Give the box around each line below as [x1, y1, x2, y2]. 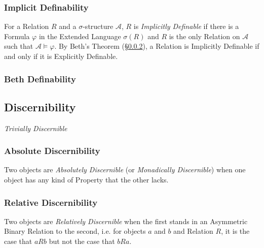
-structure [83, 21, 114, 32]
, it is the [221, 226, 250, 236]
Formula [4, 30, 30, 41]
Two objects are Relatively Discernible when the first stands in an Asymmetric [4, 215, 248, 226]
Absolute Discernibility [4, 144, 100, 157]
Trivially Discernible [4, 122, 67, 133]
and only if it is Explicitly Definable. [4, 51, 118, 61]
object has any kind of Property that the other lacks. [4, 174, 169, 185]
